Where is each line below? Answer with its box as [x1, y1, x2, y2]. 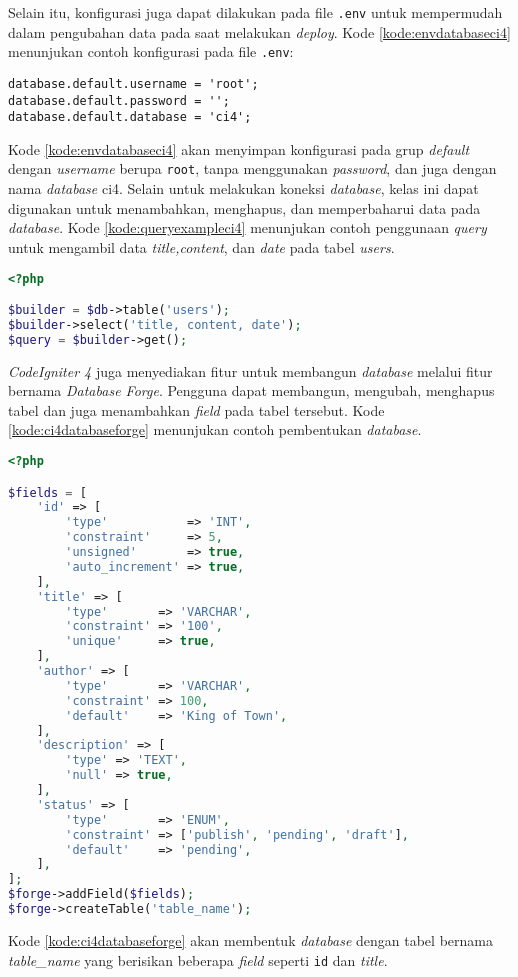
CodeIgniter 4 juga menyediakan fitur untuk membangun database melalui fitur [8, 360, 493, 381]
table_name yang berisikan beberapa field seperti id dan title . [8, 949, 388, 970]
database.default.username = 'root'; [8, 76, 259, 91]
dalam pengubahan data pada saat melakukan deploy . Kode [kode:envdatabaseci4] [8, 21, 511, 42]
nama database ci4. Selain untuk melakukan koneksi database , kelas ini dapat [8, 178, 479, 199]
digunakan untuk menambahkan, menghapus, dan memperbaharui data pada [8, 197, 481, 218]
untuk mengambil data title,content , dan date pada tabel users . [8, 236, 395, 257]
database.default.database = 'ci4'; [8, 110, 252, 125]
